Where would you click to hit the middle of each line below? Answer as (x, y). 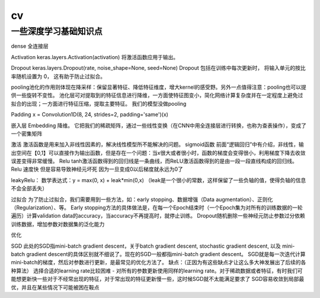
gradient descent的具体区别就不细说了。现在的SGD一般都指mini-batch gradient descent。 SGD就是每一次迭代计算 (166, 254)
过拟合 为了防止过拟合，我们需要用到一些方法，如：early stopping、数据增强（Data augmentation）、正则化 (142, 199)
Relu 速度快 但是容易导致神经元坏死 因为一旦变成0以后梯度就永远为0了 (97, 169)
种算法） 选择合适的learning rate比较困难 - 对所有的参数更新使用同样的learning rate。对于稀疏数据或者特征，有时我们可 (157, 271)
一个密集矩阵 (27, 134)
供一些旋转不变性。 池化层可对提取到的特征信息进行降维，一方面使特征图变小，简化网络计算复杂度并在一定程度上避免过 (157, 95)
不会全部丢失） (29, 189)
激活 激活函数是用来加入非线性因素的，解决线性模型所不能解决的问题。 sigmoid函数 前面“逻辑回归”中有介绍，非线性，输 (158, 144)
